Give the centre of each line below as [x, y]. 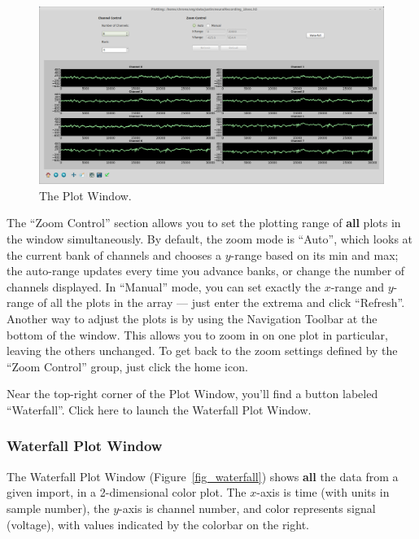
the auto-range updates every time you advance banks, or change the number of [206, 271]
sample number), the [58, 508]
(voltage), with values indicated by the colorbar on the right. [158, 524]
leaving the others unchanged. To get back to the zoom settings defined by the [202, 351]
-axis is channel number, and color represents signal [247, 508]
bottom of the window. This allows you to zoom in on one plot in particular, [197, 334]
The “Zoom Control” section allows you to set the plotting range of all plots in [204, 223]
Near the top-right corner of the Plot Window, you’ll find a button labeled [192, 394]
